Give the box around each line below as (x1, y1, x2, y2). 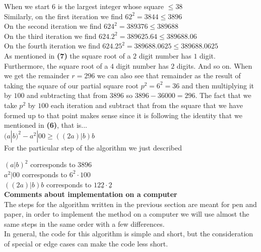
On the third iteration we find (4, 30, 97, 41)
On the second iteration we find (4, 21, 102, 31)
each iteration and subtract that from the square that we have (50, 99, 243, 110)
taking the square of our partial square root (4, 80, 139, 90)
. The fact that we (195, 90, 251, 100)
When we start (4, 1, 50, 11)
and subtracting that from (27, 90, 108, 100)
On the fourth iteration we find (4, 40, 100, 51)
